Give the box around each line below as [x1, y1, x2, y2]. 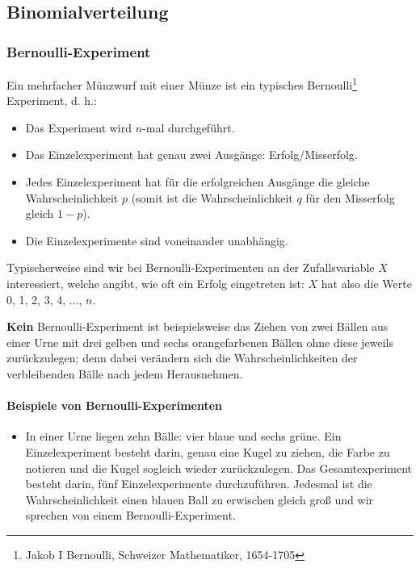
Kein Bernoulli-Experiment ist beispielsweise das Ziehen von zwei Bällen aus [6, 318, 388, 335]
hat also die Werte [321, 275, 412, 291]
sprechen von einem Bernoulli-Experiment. [25, 507, 236, 524]
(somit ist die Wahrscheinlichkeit [131, 189, 293, 206]
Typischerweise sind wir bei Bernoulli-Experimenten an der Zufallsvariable [6, 259, 375, 276]
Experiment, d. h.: [6, 92, 97, 109]
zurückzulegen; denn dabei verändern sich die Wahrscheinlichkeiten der [6, 349, 358, 366]
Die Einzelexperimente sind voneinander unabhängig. [25, 232, 288, 248]
